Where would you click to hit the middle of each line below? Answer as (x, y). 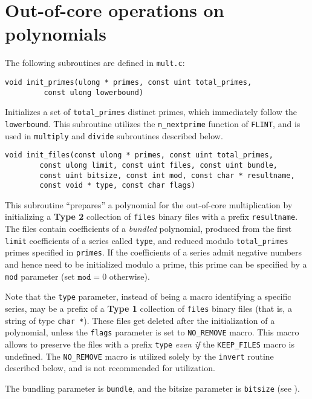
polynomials (56, 34)
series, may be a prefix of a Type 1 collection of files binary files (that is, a (148, 308)
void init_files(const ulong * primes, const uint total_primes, (139, 155)
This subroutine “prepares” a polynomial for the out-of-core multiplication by (149, 204)
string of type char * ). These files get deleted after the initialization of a (140, 320)
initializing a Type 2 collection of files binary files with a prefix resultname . (151, 216)
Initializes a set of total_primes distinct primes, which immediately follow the (151, 112)
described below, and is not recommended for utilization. (110, 368)
